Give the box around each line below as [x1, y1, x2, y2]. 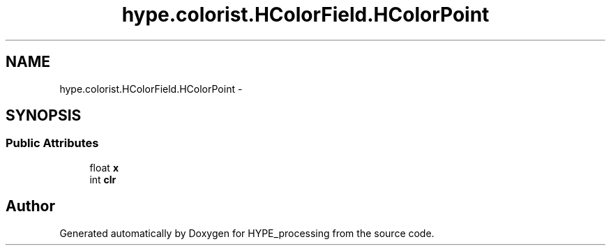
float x [89, 161, 119, 174]
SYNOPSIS [6, 107, 82, 125]
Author [6, 197, 55, 215]
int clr [89, 173, 116, 185]
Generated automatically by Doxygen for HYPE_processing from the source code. [59, 227, 435, 239]
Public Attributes [6, 136, 99, 151]
